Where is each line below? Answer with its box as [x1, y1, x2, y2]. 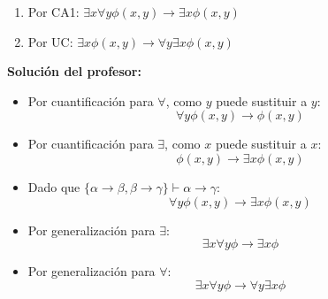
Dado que [27, 177, 80, 195]
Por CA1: [27, 3, 80, 20]
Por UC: [27, 32, 73, 50]
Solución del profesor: [7, 62, 141, 80]
